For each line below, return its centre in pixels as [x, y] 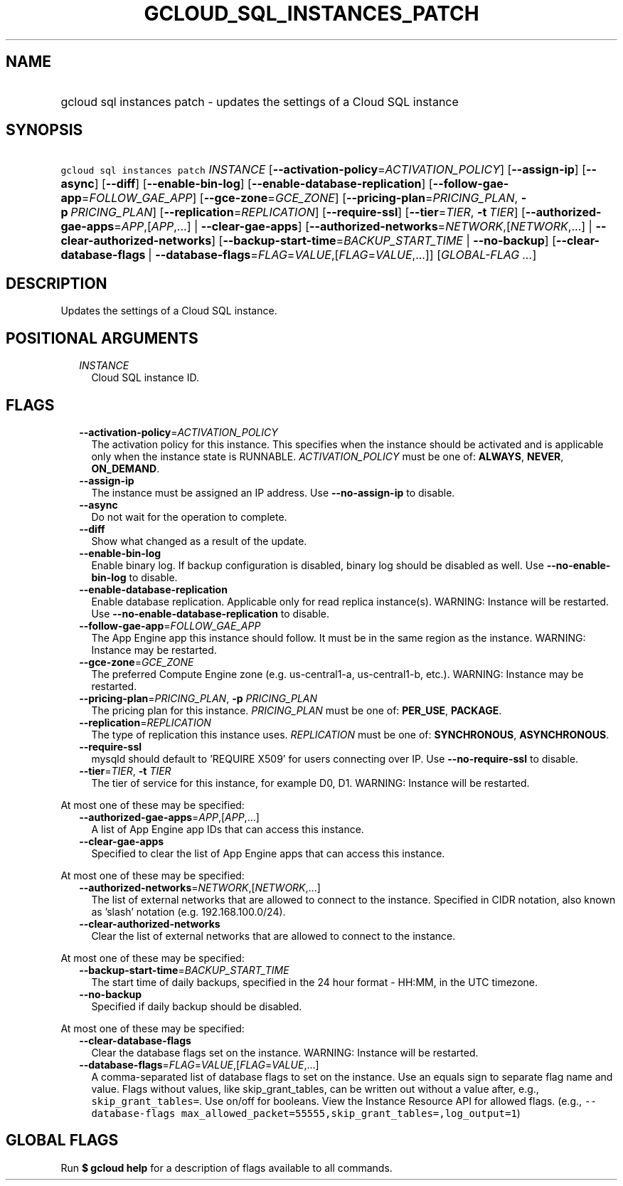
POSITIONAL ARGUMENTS [102, 338]
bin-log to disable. [134, 577]
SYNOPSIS [44, 130]
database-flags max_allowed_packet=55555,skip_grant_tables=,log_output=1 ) [306, 1113]
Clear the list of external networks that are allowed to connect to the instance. [273, 936]
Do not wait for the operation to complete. [189, 517]
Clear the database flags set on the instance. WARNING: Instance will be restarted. [285, 1052]
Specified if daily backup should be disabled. [197, 1006]
